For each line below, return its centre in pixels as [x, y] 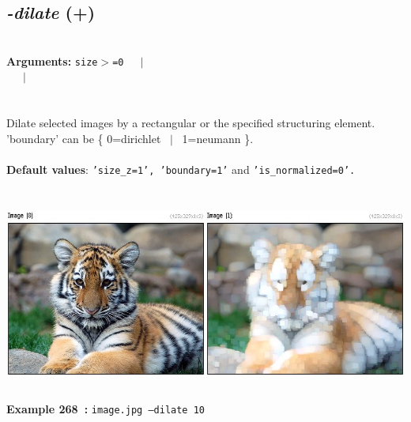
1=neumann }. [218, 138]
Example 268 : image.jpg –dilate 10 [106, 408]
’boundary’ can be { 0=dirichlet [84, 138]
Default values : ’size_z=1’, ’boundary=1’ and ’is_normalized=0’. [181, 170]
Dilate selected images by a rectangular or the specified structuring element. [191, 123]
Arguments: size [52, 60]
